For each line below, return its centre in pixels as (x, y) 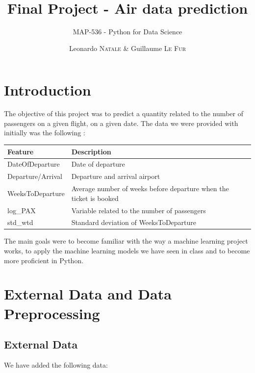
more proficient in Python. (44, 260)
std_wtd (20, 222)
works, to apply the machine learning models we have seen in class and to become (127, 251)
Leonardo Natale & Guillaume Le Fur (127, 48)
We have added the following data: (56, 364)
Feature (21, 151)
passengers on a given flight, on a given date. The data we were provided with (121, 123)
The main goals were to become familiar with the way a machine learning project (126, 241)
